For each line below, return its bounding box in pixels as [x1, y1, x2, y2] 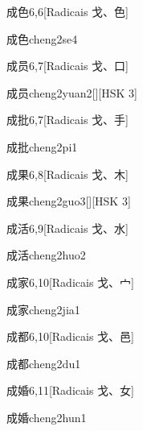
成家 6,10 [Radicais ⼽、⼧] [6, 273, 134, 290]
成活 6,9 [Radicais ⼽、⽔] [6, 219, 129, 236]
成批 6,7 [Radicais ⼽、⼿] [6, 111, 129, 128]
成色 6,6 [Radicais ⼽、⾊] [6, 3, 129, 19]
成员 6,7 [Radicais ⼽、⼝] [6, 57, 129, 74]
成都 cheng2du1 [6, 354, 81, 371]
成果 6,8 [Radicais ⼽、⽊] [6, 165, 129, 182]
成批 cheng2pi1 [6, 138, 78, 155]
